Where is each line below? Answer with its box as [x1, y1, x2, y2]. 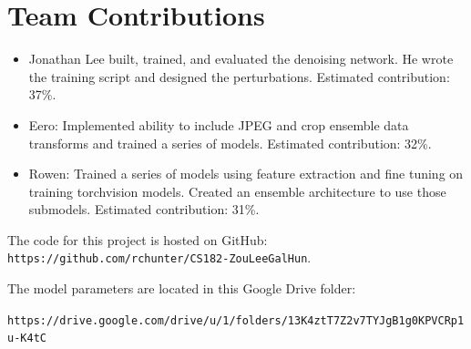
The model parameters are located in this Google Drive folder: [7, 279, 356, 298]
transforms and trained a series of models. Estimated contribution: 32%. [28, 133, 432, 152]
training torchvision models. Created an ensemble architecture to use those [28, 181, 446, 200]
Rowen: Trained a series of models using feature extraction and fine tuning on [28, 164, 464, 183]
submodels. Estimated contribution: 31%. [28, 200, 260, 219]
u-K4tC [7, 332, 46, 345]
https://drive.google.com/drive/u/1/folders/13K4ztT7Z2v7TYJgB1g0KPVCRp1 [7, 313, 465, 327]
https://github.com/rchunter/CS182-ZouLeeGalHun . [7, 248, 312, 267]
